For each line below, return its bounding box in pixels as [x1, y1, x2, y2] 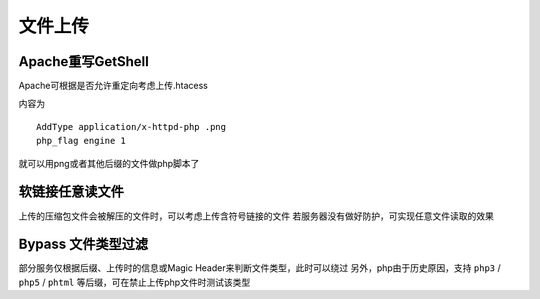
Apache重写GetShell [18, 53, 149, 70]
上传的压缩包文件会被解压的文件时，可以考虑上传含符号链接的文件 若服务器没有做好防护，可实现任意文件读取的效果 [18, 210, 494, 222]
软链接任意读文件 [18, 183, 124, 200]
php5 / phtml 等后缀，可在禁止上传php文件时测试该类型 [18, 276, 251, 288]
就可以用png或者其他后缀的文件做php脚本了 [18, 157, 200, 169]
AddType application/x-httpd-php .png [36, 121, 227, 132]
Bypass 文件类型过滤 [18, 236, 149, 253]
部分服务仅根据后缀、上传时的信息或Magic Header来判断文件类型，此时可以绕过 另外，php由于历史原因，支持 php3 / [18, 262, 501, 274]
